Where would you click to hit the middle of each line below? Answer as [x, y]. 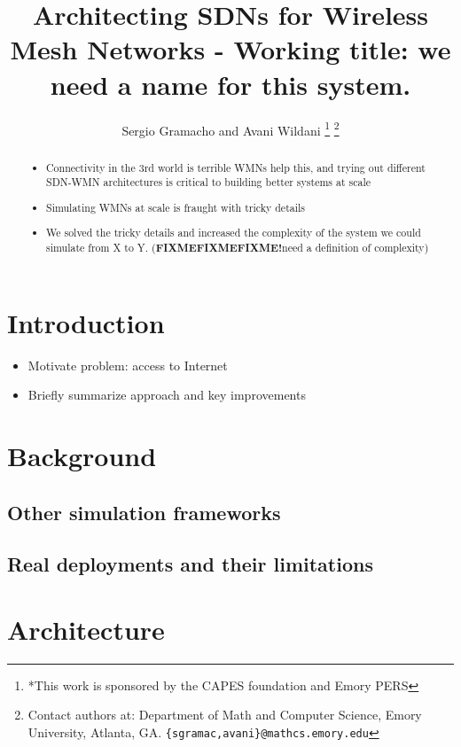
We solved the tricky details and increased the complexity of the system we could [234, 233]
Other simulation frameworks [144, 512]
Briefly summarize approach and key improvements [167, 395]
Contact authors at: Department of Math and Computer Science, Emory [225, 715]
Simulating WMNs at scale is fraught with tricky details [176, 207]
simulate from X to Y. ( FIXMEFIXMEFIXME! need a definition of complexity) [238, 247]
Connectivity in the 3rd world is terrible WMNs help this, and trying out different [236, 167]
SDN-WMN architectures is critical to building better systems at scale [208, 182]
